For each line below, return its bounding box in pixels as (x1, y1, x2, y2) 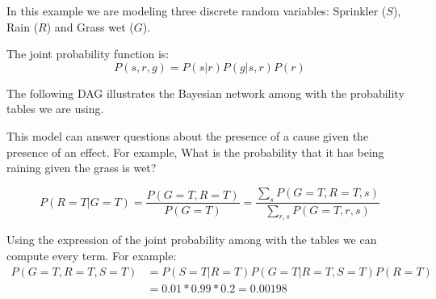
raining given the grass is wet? (6, 159, 157, 176)
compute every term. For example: (6, 246, 177, 263)
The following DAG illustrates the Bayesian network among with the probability (6, 84, 405, 101)
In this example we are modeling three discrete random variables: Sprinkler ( (6, 2, 387, 19)
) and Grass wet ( (46, 18, 134, 35)
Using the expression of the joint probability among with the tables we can (6, 231, 377, 248)
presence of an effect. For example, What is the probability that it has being (6, 143, 384, 160)
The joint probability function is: (6, 45, 170, 62)
